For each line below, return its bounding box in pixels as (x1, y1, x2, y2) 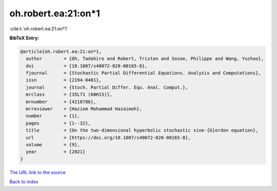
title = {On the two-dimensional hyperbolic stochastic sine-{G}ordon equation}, (26, 128, 259, 133)
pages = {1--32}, (26, 120, 91, 126)
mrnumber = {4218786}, (26, 99, 96, 104)
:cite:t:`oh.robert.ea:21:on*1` (9, 26, 69, 32)
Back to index (9, 179, 38, 185)
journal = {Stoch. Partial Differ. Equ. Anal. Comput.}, (26, 84, 188, 90)
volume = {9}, (26, 142, 81, 147)
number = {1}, (26, 113, 81, 119)
